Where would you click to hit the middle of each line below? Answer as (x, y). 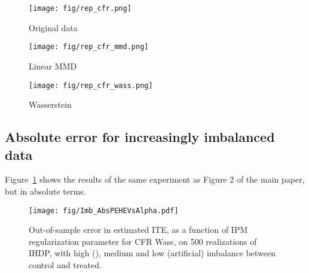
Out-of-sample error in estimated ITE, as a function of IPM (138, 230)
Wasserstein (50, 104)
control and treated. (65, 264)
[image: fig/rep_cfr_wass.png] (91, 85)
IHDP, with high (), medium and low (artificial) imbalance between (152, 253)
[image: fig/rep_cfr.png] (80, 8)
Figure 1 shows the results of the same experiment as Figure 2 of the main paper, (155, 179)
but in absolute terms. (45, 191)
